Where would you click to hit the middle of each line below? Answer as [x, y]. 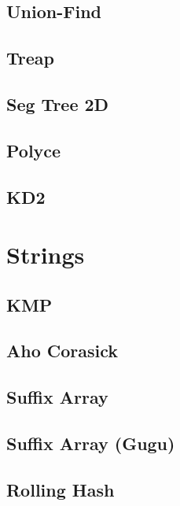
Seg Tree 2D [58, 103]
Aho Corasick [62, 351]
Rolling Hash [61, 489]
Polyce [34, 150]
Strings [46, 255]
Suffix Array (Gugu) [91, 443]
